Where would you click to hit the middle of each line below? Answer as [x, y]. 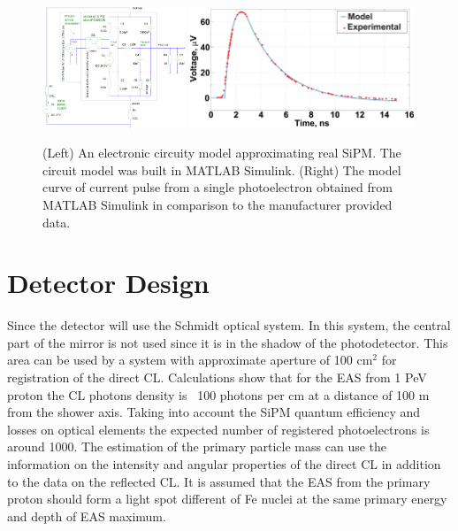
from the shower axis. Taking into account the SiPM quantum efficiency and [214, 412]
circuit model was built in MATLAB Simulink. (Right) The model [222, 169]
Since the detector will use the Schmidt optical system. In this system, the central [229, 325]
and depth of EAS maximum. [87, 516]
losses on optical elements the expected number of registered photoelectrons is [218, 429]
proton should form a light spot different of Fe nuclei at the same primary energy [227, 499]
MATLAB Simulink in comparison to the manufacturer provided [218, 204]
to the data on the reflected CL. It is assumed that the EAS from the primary [219, 481]
